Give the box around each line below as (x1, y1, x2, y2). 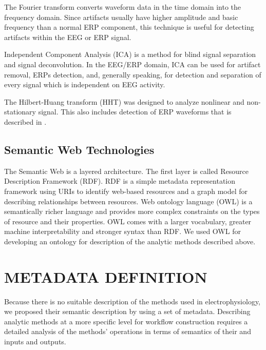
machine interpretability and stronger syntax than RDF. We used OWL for (4, 226, 241, 237)
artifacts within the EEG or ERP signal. (4, 31, 131, 42)
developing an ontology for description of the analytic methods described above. (4, 236, 256, 246)
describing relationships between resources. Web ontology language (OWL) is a (4, 196, 253, 206)
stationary (4, 106, 36, 117)
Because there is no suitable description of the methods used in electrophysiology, (4, 296, 260, 306)
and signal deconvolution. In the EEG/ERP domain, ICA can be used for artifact (4, 59, 261, 69)
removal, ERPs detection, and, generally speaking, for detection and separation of (4, 69, 261, 80)
